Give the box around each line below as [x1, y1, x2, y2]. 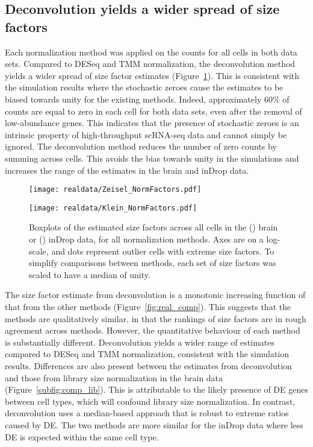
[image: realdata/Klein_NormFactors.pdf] [29, 203, 197, 212]
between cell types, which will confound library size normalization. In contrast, [5, 395, 296, 407]
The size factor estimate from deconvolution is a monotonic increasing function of [5, 288, 306, 301]
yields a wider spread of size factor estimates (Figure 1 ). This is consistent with [5, 69, 300, 81]
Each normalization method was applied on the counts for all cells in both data [5, 45, 297, 58]
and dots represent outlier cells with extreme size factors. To [51, 244, 274, 257]
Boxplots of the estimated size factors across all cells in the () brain [29, 221, 278, 233]
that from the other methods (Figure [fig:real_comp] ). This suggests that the [5, 300, 291, 312]
